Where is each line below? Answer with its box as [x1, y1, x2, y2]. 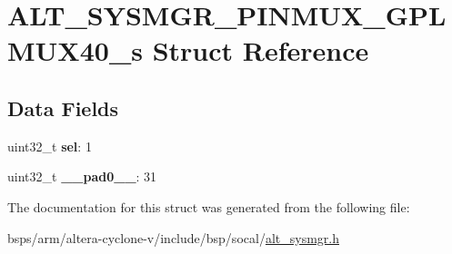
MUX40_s [7, 32, 143, 69]
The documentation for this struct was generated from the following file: [7, 197, 410, 216]
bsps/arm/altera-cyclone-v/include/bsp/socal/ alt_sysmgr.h [7, 228, 339, 247]
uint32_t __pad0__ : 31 [7, 167, 157, 186]
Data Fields [7, 93, 119, 122]
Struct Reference [152, 32, 369, 69]
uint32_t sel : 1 [7, 136, 92, 155]
